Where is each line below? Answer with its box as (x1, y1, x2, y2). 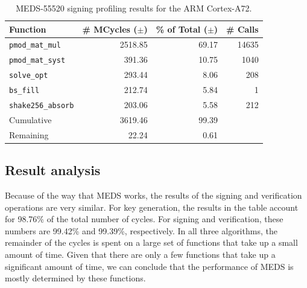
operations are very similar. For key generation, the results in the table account (5, 200, 299, 213)
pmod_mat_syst (9, 56, 66, 65)
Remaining (9, 128, 49, 141)
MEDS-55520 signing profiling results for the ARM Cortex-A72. (16, 2, 252, 14)
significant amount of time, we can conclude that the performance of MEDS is (5, 260, 294, 272)
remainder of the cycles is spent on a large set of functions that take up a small (5, 236, 298, 249)
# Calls (226, 22, 259, 35)
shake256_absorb (9, 101, 74, 110)
